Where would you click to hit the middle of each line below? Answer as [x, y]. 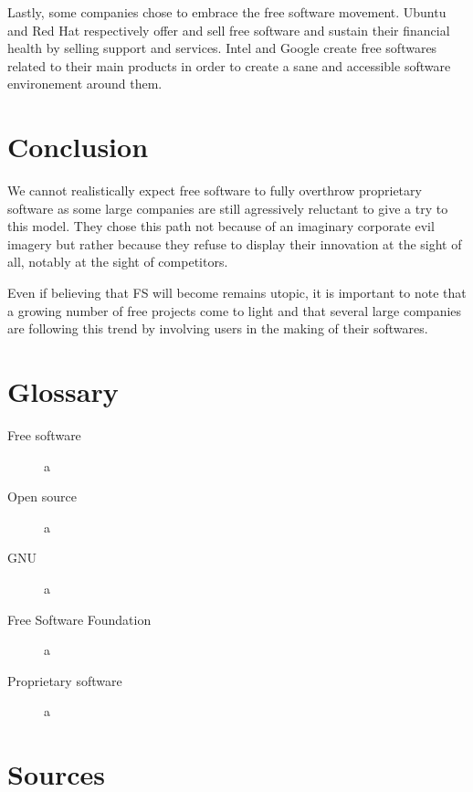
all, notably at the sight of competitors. [118, 262]
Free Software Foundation [79, 619]
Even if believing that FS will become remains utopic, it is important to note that [237, 293]
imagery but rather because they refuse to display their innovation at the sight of [235, 243]
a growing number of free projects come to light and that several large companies [235, 310]
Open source [42, 496]
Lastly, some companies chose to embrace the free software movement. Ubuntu [227, 12]
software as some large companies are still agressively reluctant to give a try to [228, 208]
